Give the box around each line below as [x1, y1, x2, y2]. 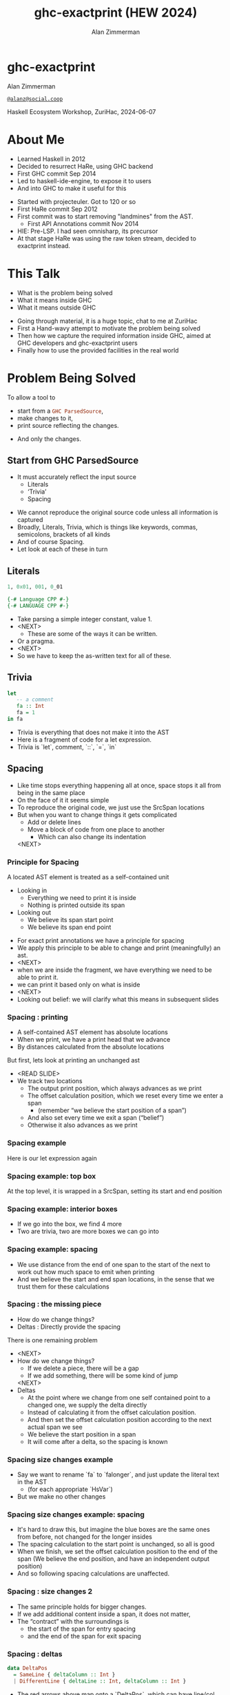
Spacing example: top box [7, 1171, 96, 1181]
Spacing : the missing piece [7, 1300, 102, 1309]
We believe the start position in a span [27, 1430, 136, 1439]
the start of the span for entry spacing [27, 1624, 136, 1633]
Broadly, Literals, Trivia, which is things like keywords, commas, [17, 523, 198, 532]
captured [17, 516, 43, 524]
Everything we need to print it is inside [27, 894, 136, 902]
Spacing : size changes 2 [7, 1586, 93, 1596]
